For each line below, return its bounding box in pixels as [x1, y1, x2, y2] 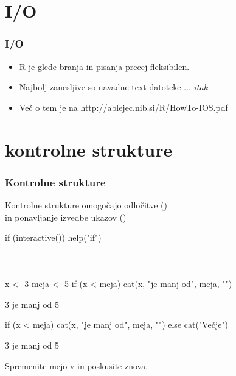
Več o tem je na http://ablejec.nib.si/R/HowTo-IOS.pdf [19, 101, 228, 113]
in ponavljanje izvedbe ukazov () [5, 210, 127, 223]
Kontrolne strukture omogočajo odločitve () [5, 198, 167, 211]
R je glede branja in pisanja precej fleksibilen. [19, 60, 190, 73]
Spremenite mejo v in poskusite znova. [5, 359, 148, 372]
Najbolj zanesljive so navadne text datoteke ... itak [19, 80, 208, 93]
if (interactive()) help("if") [5, 231, 102, 244]
